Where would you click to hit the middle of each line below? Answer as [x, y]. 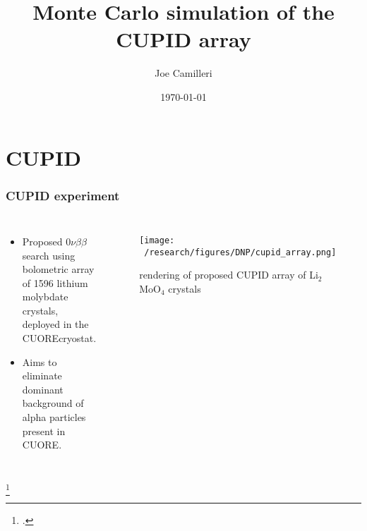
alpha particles [54, 417]
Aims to [40, 361]
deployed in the [55, 324]
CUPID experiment [63, 195]
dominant [43, 389]
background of [53, 403]
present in [44, 431]
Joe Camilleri [183, 73]
